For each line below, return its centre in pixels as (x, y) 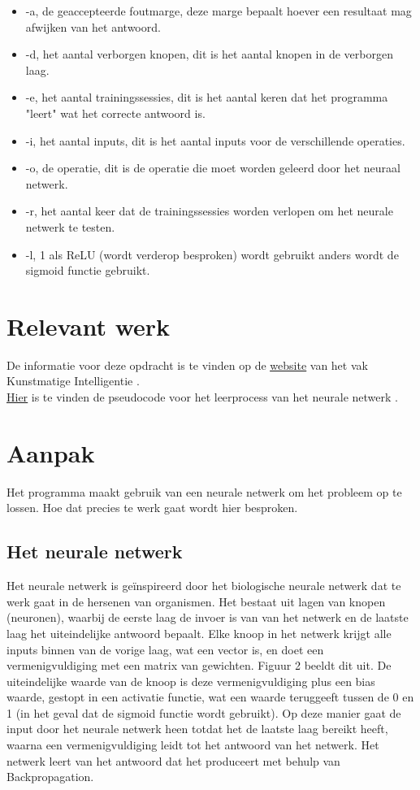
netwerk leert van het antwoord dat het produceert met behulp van (173, 760)
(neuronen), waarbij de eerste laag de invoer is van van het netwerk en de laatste (208, 617)
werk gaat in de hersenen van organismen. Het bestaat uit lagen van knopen (196, 601)
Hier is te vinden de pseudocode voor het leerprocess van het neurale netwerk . (202, 397)
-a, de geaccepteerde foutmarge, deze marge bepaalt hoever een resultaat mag (219, 11)
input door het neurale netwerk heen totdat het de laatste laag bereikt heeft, (197, 729)
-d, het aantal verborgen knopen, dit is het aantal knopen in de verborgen (209, 54)
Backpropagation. (50, 777)
